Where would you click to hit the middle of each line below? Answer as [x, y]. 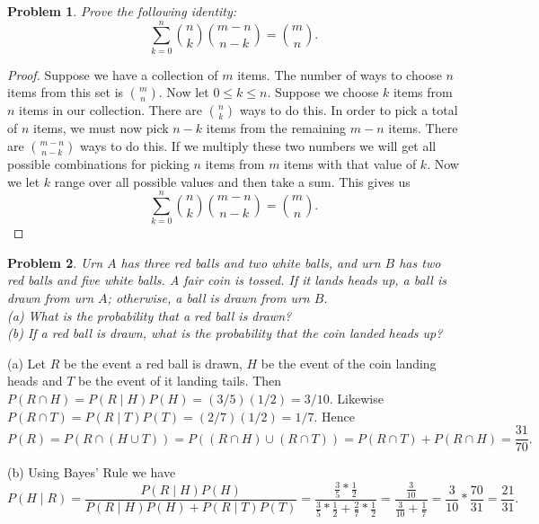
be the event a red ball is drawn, [153, 363]
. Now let [184, 92]
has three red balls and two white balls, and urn [251, 262]
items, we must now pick [101, 128]
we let [24, 181]
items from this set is [66, 92]
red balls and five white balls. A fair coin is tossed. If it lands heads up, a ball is [227, 280]
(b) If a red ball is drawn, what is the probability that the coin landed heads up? [225, 333]
